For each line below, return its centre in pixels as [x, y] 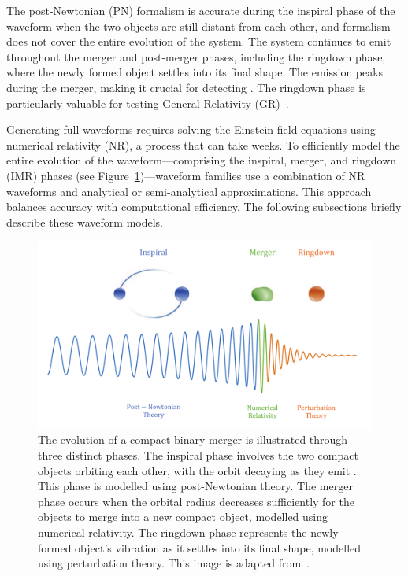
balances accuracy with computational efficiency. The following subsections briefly [204, 207]
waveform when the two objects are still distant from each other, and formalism [198, 26]
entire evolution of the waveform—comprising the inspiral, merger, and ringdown [202, 160]
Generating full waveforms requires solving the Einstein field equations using [191, 129]
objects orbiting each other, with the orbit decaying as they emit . [197, 470]
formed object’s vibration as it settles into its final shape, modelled [200, 547]
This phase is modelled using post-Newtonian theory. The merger [195, 486]
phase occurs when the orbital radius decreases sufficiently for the [196, 501]
